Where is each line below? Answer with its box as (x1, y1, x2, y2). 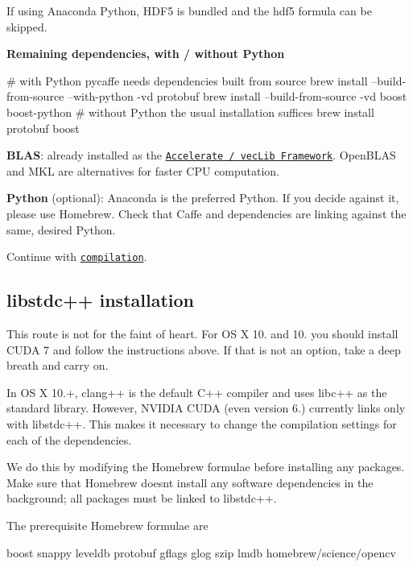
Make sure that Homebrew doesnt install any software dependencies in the (6, 474, 374, 490)
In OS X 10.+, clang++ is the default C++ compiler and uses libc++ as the (6, 383, 387, 400)
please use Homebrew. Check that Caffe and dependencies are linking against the (6, 205, 407, 221)
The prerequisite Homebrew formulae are (6, 516, 209, 533)
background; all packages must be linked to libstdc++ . (6, 490, 277, 507)
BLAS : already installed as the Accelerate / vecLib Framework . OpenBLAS (6, 147, 396, 163)
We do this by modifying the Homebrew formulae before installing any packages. (6, 458, 405, 475)
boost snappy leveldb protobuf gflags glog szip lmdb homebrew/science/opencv (6, 544, 396, 561)
